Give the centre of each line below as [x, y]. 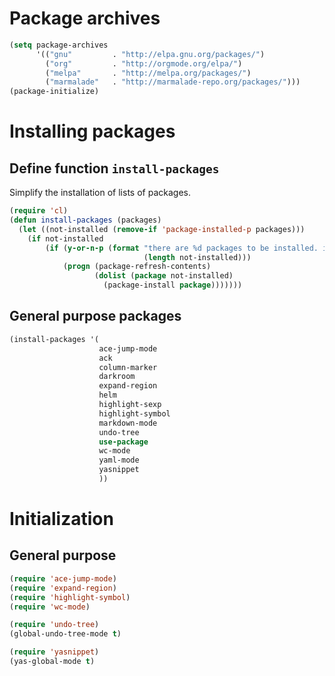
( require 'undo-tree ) [54, 625]
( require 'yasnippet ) [54, 652]
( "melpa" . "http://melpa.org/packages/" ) [148, 73]
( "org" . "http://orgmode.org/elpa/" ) [144, 63]
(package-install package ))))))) [173, 285]
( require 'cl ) [39, 211]
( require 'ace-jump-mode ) [63, 578]
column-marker [128, 367]
